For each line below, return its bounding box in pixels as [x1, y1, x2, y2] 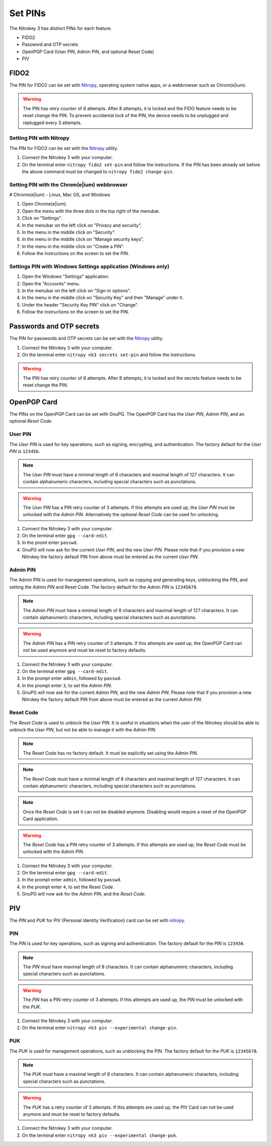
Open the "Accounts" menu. [22, 280, 80, 286]
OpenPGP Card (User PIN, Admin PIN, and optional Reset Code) [22, 48, 155, 55]
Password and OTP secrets [22, 41, 79, 47]
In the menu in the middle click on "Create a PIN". [22, 243, 124, 250]
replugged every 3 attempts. [23, 119, 82, 126]
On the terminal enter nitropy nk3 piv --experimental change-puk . [22, 1132, 177, 1138]
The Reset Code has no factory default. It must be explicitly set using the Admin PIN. [23, 750, 198, 756]
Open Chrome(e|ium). [22, 201, 67, 207]
